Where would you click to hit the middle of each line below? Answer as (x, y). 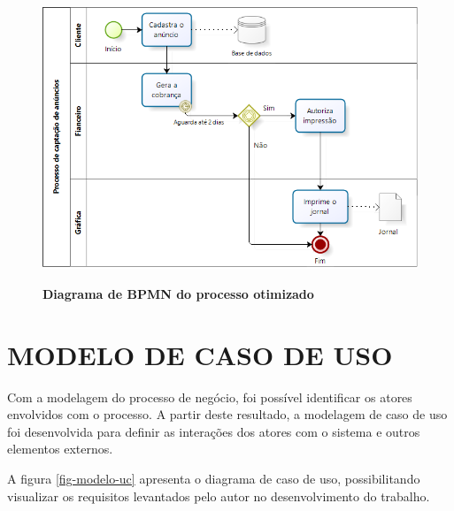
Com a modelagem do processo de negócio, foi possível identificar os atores (210, 397)
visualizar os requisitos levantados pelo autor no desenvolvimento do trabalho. (219, 496)
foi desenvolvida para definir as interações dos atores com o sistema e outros (214, 431)
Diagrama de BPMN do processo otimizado (178, 293)
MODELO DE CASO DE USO (200, 354)
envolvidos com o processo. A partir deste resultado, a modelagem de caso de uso (227, 414)
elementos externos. (60, 449)
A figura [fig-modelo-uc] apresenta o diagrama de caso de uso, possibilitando (214, 478)
